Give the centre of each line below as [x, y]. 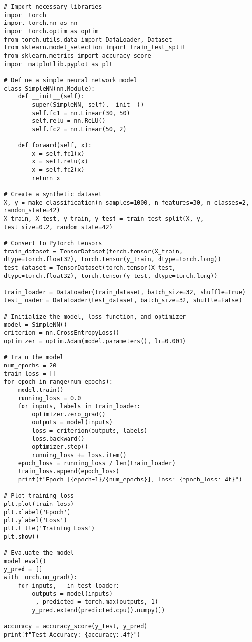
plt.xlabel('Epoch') [37, 512]
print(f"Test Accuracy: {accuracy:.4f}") [72, 634]
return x [46, 178]
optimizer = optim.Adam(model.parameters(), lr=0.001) [95, 341]
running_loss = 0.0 [49, 398]
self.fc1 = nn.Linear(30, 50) [81, 113]
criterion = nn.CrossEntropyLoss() [62, 333]
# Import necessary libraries [53, 7]
